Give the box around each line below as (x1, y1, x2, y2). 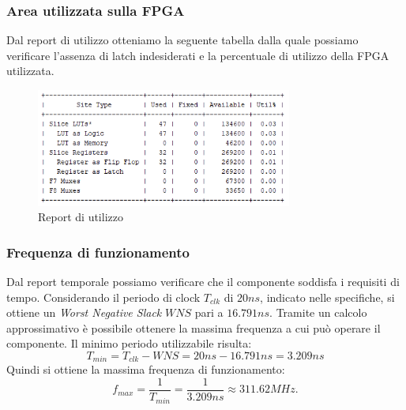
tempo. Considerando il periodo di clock (6, 288, 201, 305)
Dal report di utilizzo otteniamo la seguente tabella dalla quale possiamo (6, 32, 359, 48)
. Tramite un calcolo (269, 304, 367, 321)
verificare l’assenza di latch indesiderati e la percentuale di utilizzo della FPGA (6, 47, 389, 63)
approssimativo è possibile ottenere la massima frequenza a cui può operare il (6, 319, 381, 336)
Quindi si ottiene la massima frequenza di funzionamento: (6, 361, 285, 378)
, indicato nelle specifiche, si (260, 288, 395, 305)
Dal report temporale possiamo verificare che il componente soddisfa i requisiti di (6, 273, 400, 289)
